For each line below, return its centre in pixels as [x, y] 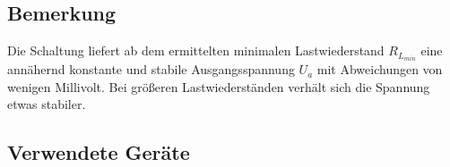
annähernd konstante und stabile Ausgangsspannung [151, 69]
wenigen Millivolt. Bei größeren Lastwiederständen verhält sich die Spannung [219, 86]
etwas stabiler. [47, 104]
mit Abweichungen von [380, 69]
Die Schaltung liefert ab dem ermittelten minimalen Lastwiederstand [196, 50]
